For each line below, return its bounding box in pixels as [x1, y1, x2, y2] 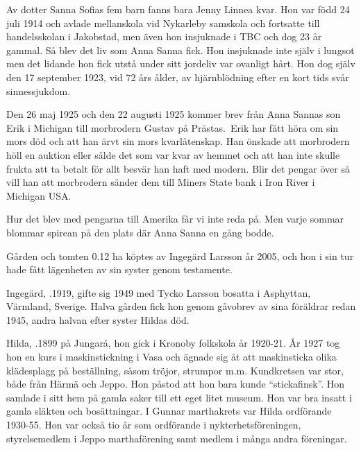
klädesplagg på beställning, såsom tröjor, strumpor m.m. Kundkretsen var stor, [6, 363, 344, 377]
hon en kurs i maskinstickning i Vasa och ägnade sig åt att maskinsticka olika [6, 349, 337, 364]
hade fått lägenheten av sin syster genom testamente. [6, 262, 233, 277]
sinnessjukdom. [6, 83, 71, 98]
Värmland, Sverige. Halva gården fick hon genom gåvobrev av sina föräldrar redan [6, 299, 356, 313]
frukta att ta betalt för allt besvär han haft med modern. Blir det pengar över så [6, 161, 350, 175]
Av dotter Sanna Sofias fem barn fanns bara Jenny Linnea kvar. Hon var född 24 [6, 2, 350, 16]
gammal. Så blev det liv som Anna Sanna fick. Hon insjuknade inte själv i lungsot [6, 42, 355, 57]
